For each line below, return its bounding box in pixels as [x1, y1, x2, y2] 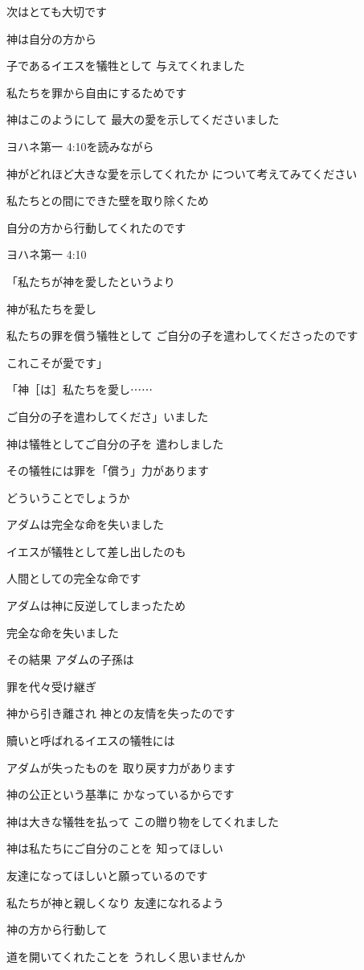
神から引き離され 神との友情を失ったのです [6, 705, 235, 722]
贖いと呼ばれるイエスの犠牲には [6, 732, 175, 749]
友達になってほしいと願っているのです [6, 867, 208, 883]
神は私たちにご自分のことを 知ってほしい [6, 840, 223, 857]
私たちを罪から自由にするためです [6, 84, 187, 100]
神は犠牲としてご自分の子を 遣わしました [6, 435, 224, 452]
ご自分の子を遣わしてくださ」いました [6, 407, 209, 424]
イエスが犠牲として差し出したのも [6, 542, 186, 559]
